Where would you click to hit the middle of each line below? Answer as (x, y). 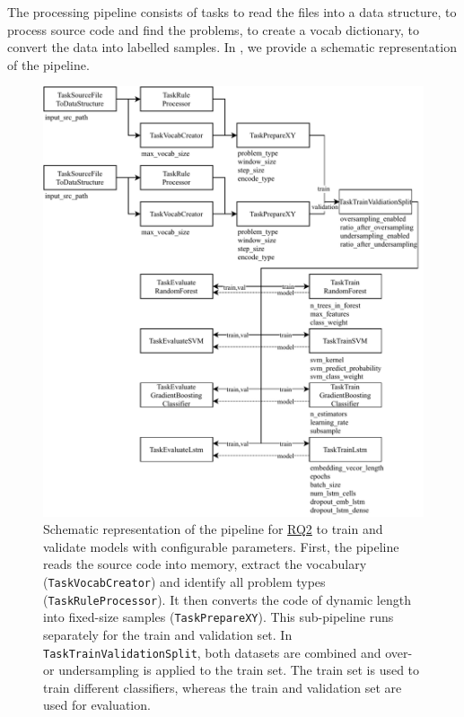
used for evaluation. (97, 705)
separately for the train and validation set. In (168, 634)
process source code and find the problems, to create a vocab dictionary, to (213, 29)
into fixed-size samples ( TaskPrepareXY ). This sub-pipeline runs (219, 617)
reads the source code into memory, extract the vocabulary (205, 564)
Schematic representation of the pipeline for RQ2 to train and (213, 529)
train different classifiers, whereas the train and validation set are (223, 687)
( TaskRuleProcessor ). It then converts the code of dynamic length (227, 599)
